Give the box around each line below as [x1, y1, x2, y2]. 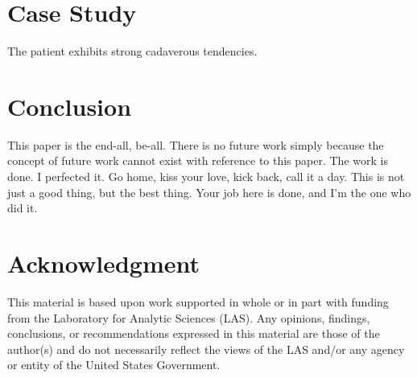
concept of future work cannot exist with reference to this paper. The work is [7, 152, 388, 169]
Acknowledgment [7, 247, 200, 279]
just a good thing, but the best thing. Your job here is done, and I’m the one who [7, 183, 411, 200]
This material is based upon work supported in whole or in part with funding [7, 293, 389, 310]
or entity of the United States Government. [7, 356, 221, 373]
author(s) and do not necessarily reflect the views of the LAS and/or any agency [7, 340, 405, 357]
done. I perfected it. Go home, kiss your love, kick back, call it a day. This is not [7, 168, 405, 185]
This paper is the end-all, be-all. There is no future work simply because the [7, 136, 384, 153]
